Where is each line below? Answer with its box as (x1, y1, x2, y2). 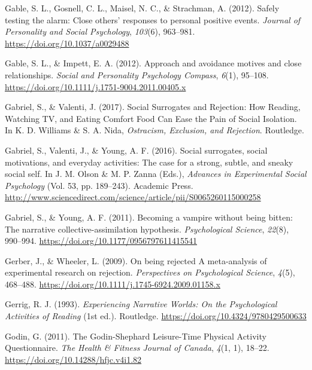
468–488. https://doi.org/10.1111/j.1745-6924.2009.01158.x (5, 277, 220, 290)
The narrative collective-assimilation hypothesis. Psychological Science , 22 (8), (5, 222, 289, 235)
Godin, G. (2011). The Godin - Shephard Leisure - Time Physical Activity (5, 329, 266, 342)
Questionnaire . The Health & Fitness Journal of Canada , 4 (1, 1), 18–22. (5, 341, 269, 354)
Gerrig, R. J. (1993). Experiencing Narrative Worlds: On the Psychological (5, 298, 277, 310)
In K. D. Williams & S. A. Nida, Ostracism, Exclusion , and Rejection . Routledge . (5, 124, 304, 136)
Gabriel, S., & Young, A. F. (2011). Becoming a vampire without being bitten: (5, 210, 293, 223)
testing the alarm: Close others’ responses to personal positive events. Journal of (5, 13, 301, 26)
